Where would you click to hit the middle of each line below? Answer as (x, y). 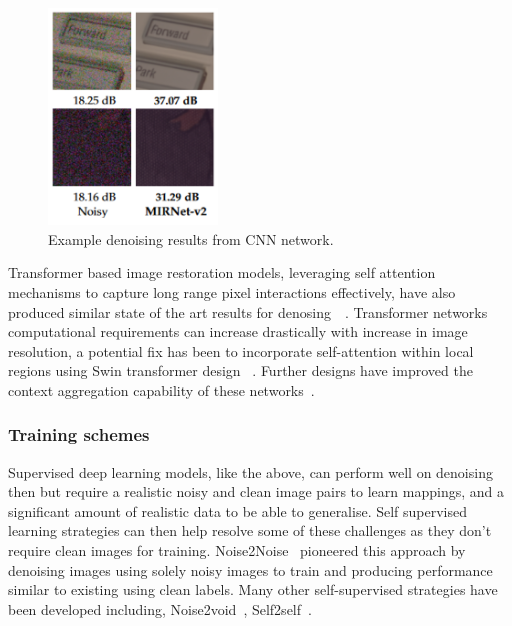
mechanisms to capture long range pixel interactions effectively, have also (232, 291)
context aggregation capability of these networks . (161, 389)
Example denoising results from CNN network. (191, 238)
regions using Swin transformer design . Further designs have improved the (240, 370)
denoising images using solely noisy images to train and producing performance (250, 569)
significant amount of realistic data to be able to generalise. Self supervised (238, 510)
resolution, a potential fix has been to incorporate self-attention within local (241, 350)
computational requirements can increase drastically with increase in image (238, 331)
